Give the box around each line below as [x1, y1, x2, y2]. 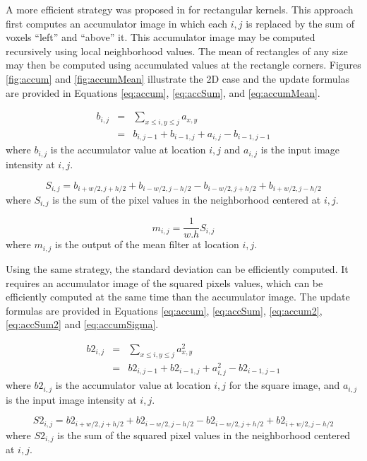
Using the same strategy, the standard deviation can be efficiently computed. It [6, 261, 349, 276]
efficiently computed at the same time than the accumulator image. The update [6, 289, 350, 304]
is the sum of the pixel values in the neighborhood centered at [52, 192, 321, 206]
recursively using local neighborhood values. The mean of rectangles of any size [6, 43, 348, 58]
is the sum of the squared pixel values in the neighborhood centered [57, 427, 350, 442]
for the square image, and [229, 378, 340, 392]
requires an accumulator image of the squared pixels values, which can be [6, 275, 323, 290]
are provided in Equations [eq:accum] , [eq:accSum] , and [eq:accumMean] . [6, 85, 320, 100]
